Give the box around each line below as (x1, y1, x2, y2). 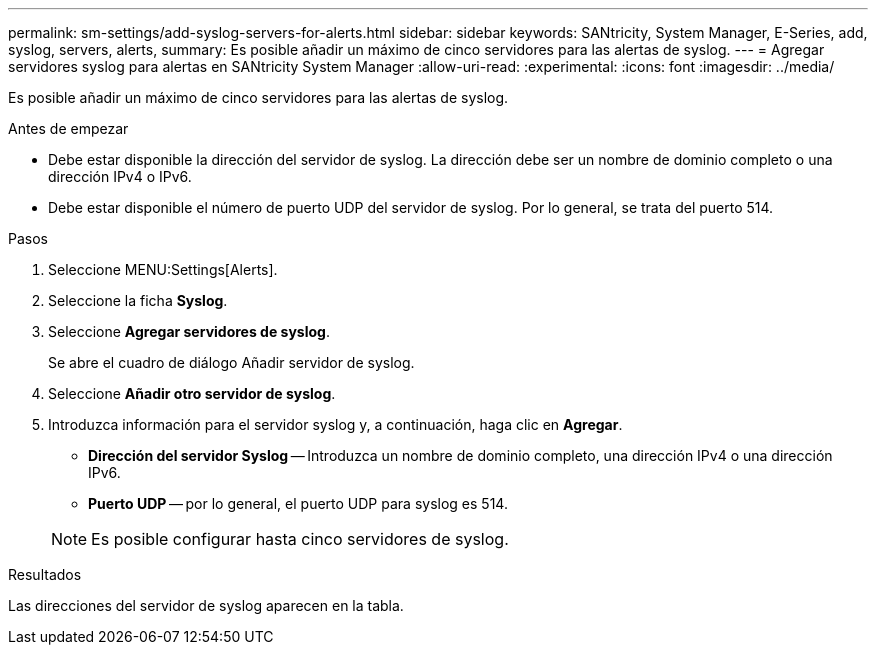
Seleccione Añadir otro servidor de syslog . (48, 385, 336, 402)
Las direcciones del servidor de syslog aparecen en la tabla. (8, 597, 404, 614)
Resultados (8, 566, 82, 583)
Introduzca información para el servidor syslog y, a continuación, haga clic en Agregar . (48, 416, 623, 433)
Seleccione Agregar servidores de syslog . (48, 323, 330, 340)
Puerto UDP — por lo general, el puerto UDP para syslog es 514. (88, 495, 508, 512)
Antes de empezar (8, 120, 129, 137)
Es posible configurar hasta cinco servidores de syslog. (91, 529, 509, 549)
